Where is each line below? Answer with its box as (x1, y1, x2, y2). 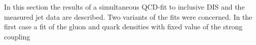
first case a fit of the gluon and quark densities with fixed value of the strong (4, 21, 243, 32)
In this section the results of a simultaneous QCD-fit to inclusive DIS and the (4, 2, 245, 12)
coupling (4, 31, 30, 41)
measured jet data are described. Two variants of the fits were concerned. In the (4, 11, 252, 22)
